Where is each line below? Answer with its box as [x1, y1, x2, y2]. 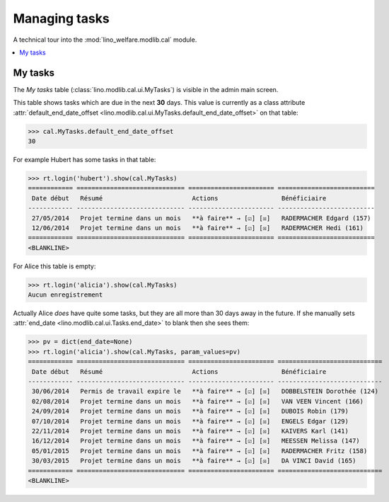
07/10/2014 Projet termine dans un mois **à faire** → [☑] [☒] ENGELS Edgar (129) [32, 417, 349, 425]
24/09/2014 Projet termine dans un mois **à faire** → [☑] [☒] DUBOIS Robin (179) [32, 407, 349, 416]
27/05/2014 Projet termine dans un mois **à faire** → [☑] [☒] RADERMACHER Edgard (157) [32, 214, 371, 222]
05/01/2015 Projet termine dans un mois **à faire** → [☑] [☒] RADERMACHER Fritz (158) [32, 447, 368, 455]
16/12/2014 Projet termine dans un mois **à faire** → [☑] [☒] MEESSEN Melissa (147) [32, 437, 360, 445]
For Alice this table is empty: [13, 262, 96, 270]
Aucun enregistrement [28, 291, 103, 299]
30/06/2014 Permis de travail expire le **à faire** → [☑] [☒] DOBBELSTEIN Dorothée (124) [32, 387, 378, 396]
